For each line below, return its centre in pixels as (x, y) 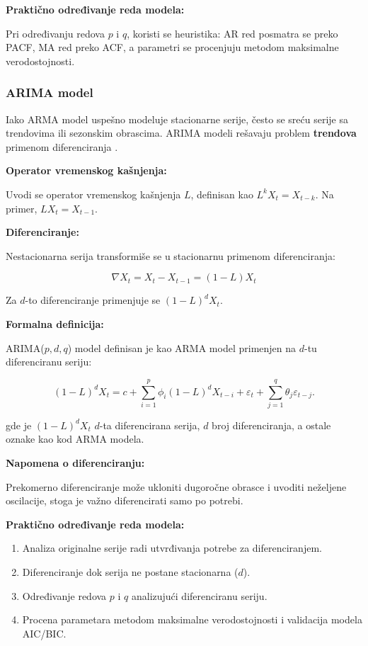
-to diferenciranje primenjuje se (93, 300)
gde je (19, 425)
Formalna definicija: (55, 323)
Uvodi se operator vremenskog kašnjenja (93, 194)
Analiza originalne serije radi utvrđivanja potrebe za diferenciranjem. (172, 548)
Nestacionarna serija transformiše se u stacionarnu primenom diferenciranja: (171, 255)
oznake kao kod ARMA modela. (75, 439)
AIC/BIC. (44, 633)
